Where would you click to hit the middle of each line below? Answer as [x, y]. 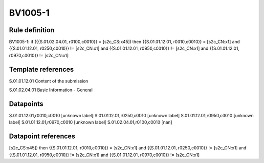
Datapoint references [42, 136]
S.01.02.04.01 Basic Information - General [51, 90]
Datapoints [26, 104]
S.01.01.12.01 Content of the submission [49, 81]
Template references [42, 69]
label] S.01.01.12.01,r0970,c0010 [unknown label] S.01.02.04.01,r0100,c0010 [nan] [91, 122]
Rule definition [32, 30]
